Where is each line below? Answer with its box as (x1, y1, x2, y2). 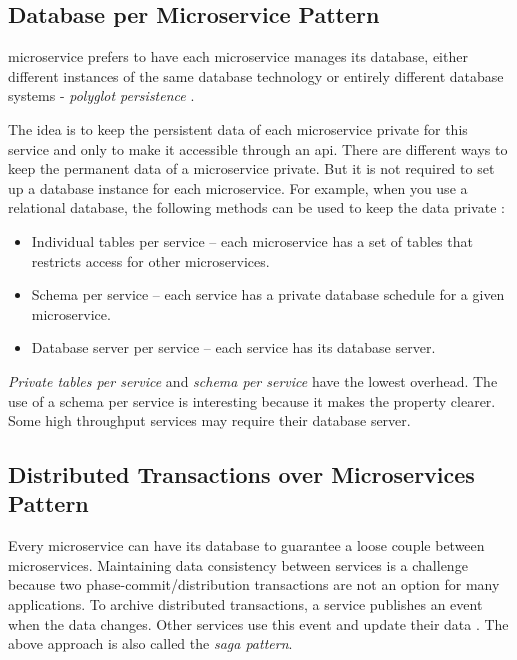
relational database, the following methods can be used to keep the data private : (8, 197, 505, 218)
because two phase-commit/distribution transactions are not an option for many (8, 574, 500, 595)
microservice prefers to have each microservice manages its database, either (8, 46, 468, 67)
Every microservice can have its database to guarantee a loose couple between (8, 535, 485, 556)
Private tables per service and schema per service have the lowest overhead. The (8, 370, 498, 391)
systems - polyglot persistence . (8, 85, 195, 106)
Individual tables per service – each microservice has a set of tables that (31, 230, 473, 251)
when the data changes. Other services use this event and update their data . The (8, 613, 509, 634)
